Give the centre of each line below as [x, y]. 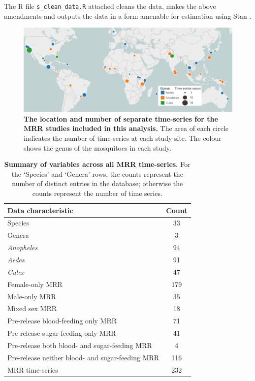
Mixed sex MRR [32, 308]
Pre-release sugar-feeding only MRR [62, 333]
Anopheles [23, 247]
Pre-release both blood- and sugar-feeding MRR [80, 345]
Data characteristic [40, 210]
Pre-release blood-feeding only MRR [62, 321]
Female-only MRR [35, 284]
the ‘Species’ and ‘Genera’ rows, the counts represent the [97, 174]
